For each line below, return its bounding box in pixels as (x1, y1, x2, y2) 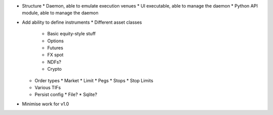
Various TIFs (34, 84, 61, 90)
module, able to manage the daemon (22, 10, 99, 16)
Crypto (47, 66, 62, 72)
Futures (47, 44, 63, 50)
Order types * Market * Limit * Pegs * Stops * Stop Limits (34, 77, 154, 83)
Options (47, 38, 64, 44)
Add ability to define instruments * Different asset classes (22, 19, 143, 25)
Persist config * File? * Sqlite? (34, 91, 98, 98)
